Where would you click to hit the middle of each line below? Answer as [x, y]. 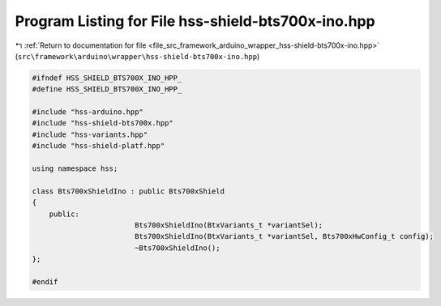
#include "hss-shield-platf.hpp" [98, 146]
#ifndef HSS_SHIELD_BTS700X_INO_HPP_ [107, 78]
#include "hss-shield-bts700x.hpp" [103, 123]
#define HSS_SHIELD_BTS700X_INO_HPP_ [107, 89]
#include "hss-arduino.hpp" [88, 112]
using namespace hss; [75, 169]
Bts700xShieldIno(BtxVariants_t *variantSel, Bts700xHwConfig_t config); [284, 236]
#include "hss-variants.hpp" [90, 134]
